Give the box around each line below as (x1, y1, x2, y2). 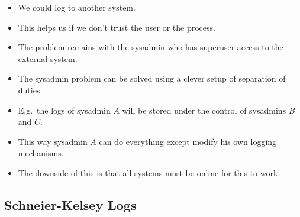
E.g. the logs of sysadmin (18, 103, 111, 116)
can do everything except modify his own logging (99, 135, 277, 147)
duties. (18, 83, 43, 96)
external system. (18, 52, 78, 64)
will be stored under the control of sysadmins (122, 103, 286, 116)
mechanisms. (18, 147, 64, 159)
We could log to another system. (18, 1, 136, 13)
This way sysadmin (18, 135, 88, 147)
